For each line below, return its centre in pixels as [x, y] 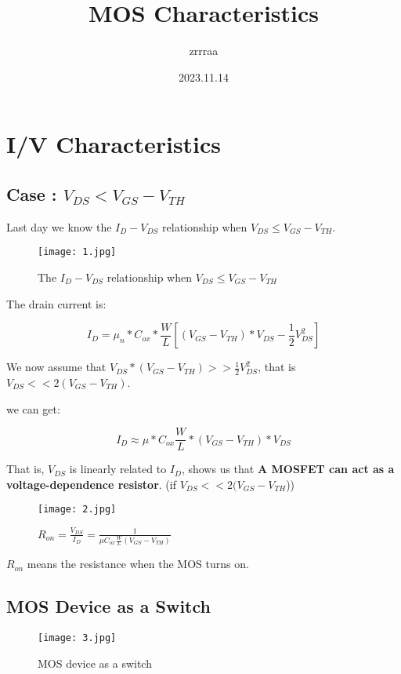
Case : [32, 193]
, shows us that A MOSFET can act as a [288, 469]
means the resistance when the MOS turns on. [138, 564]
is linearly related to [118, 469]
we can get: [33, 408]
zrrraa [204, 51]
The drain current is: [56, 303]
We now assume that [56, 367]
